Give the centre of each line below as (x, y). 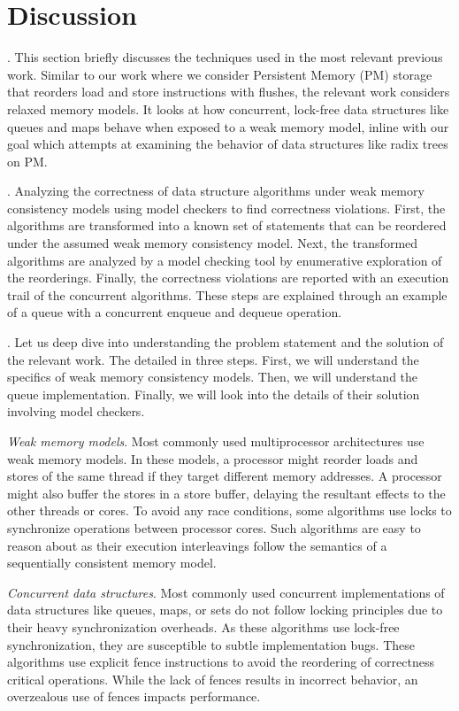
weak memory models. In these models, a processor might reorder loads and (213, 458)
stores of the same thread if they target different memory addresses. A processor (225, 476)
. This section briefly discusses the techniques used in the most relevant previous (225, 57)
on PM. (27, 161)
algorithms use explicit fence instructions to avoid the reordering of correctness (221, 662)
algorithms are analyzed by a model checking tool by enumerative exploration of (225, 260)
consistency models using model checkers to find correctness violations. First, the (226, 208)
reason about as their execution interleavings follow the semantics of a (197, 545)
